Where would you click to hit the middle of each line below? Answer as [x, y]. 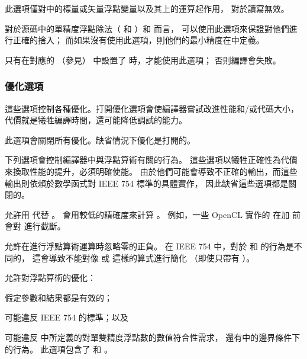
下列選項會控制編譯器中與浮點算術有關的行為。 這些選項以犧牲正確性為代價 [151, 160]
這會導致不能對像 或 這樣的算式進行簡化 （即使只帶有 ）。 [143, 257]
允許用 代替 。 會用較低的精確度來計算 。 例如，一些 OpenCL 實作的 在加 [147, 214]
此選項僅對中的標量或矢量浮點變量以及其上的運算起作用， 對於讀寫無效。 [147, 8]
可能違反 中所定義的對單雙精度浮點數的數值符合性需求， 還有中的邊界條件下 [153, 337]
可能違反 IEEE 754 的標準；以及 [67, 317]
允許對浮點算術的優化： [50, 278]
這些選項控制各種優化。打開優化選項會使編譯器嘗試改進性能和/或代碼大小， [152, 108]
